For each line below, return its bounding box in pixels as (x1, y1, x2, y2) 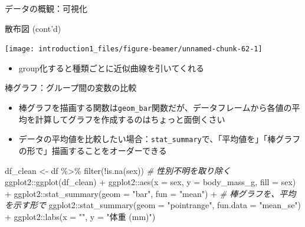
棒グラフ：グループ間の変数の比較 (5, 81, 137, 94)
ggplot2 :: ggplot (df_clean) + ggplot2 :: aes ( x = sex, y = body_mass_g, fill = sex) (5, 176, 296, 188)
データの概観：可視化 (5, 2, 87, 14)
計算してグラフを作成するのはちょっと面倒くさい (35, 113, 225, 125)
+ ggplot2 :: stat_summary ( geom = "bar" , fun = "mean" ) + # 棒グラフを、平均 (5, 187, 296, 199)
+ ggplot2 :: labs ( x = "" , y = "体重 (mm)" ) (5, 210, 156, 222)
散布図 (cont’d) (5, 22, 61, 34)
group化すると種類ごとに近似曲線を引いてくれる (18, 61, 205, 74)
